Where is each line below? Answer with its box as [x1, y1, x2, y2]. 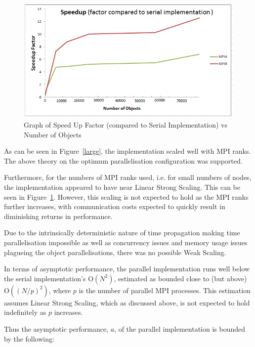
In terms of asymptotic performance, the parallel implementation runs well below [4, 263, 250, 274]
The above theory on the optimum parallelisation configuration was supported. [4, 155, 243, 166]
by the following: [4, 333, 54, 344]
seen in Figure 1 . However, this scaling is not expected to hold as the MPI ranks [4, 191, 249, 202]
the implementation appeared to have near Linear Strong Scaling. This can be [4, 181, 241, 192]
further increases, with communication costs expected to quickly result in [4, 201, 225, 212]
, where [48, 285, 71, 295]
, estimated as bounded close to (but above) [114, 273, 247, 283]
